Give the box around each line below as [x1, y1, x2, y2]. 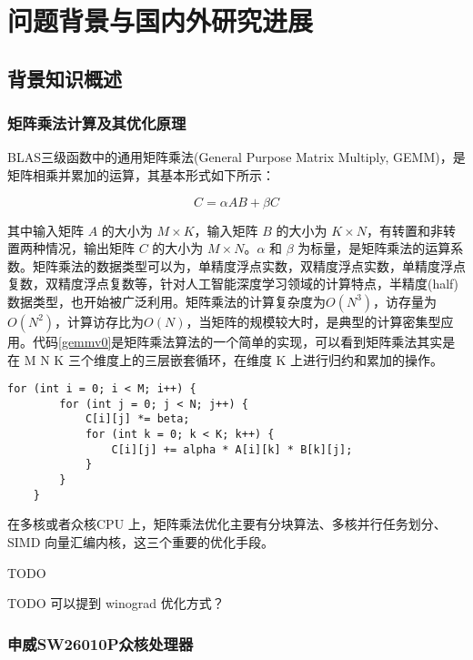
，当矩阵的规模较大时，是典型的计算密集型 [186, 311, 441, 330]
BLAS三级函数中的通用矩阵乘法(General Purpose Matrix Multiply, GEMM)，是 [7, 147, 466, 167]
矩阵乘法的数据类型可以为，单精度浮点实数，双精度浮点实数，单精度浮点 [32, 256, 466, 275]
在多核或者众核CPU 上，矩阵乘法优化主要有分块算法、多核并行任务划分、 [7, 514, 447, 533]
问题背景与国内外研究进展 [7, 2, 314, 39]
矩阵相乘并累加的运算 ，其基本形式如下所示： [7, 165, 275, 184]
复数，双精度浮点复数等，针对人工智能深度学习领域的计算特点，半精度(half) [7, 274, 458, 293]
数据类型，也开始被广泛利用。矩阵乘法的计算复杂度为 [7, 291, 326, 310]
